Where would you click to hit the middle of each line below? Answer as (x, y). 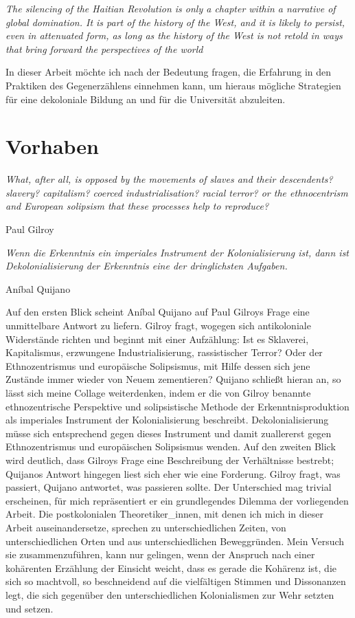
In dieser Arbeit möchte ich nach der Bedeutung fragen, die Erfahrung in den (169, 72)
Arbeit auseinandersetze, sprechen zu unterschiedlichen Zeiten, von (146, 527)
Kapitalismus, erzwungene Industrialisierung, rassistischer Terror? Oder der (164, 352)
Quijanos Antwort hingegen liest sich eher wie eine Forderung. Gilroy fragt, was (173, 473)
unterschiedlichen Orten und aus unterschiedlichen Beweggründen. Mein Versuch (175, 541)
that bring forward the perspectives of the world (104, 48)
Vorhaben (52, 146)
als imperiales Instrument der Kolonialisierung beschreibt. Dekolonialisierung (167, 420)
